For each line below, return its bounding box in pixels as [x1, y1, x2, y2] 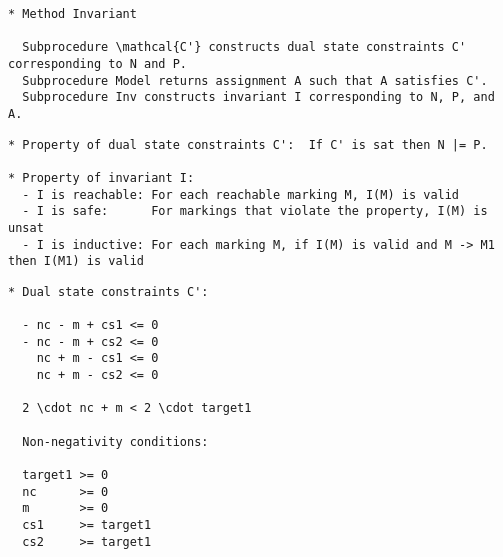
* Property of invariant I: [8, 170, 195, 185]
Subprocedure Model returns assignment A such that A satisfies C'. [22, 73, 488, 88]
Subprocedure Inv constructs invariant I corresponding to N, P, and [22, 90, 495, 105]
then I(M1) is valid [8, 254, 145, 269]
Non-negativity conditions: [22, 434, 209, 449]
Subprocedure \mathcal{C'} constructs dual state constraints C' [22, 40, 467, 55]
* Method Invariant [8, 7, 137, 21]
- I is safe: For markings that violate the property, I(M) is [22, 204, 488, 219]
